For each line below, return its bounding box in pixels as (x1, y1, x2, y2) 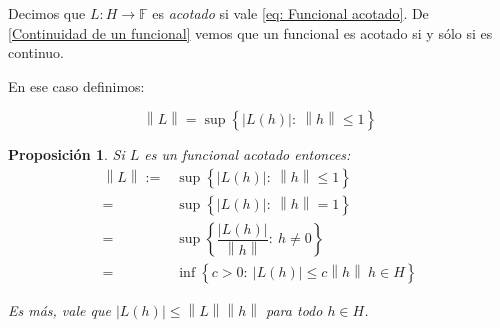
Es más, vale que (8, 300, 111, 321)
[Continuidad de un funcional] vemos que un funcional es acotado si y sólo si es (8, 22, 493, 43)
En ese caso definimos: (8, 75, 145, 96)
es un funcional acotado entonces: (144, 144, 351, 165)
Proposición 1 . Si (8, 144, 125, 165)
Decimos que (8, 3, 86, 23)
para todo (266, 300, 323, 321)
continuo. (8, 42, 65, 63)
